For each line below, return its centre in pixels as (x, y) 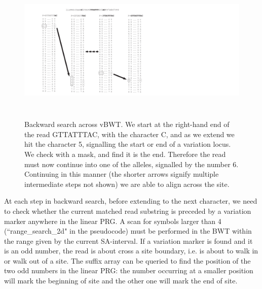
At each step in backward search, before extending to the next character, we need (131, 201)
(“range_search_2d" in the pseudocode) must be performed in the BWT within (128, 231)
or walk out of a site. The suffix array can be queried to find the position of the (127, 260)
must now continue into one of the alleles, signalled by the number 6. (132, 164)
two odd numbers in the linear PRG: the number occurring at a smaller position (129, 270)
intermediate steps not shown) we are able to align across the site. (127, 184)
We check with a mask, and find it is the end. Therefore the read (125, 154)
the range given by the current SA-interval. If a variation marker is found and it (128, 240)
